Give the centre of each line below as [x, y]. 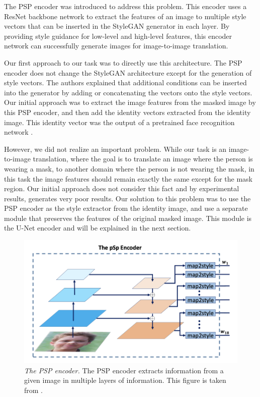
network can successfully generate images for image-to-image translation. [116, 46]
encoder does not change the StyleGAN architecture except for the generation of [128, 72]
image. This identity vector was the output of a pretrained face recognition [119, 122]
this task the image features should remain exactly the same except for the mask [128, 178]
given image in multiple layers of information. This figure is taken [125, 380]
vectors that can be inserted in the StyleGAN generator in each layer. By [117, 26]
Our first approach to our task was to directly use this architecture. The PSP [123, 62]
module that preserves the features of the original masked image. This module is [128, 218]
